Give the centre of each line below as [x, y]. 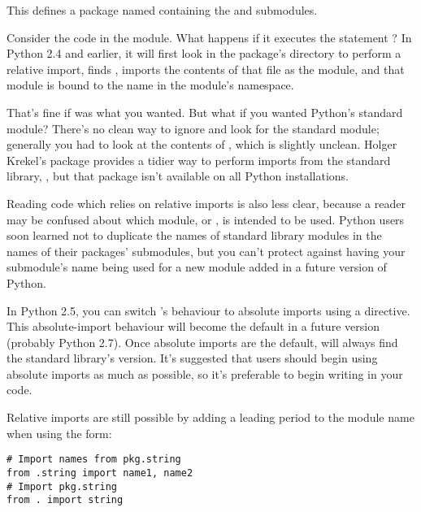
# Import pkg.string [62, 486]
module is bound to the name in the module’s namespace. [150, 85]
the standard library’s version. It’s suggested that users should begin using [192, 358]
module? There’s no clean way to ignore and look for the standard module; [193, 128]
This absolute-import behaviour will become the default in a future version [193, 326]
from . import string [65, 500]
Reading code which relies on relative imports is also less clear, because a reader [206, 203]
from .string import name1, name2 [100, 473]
